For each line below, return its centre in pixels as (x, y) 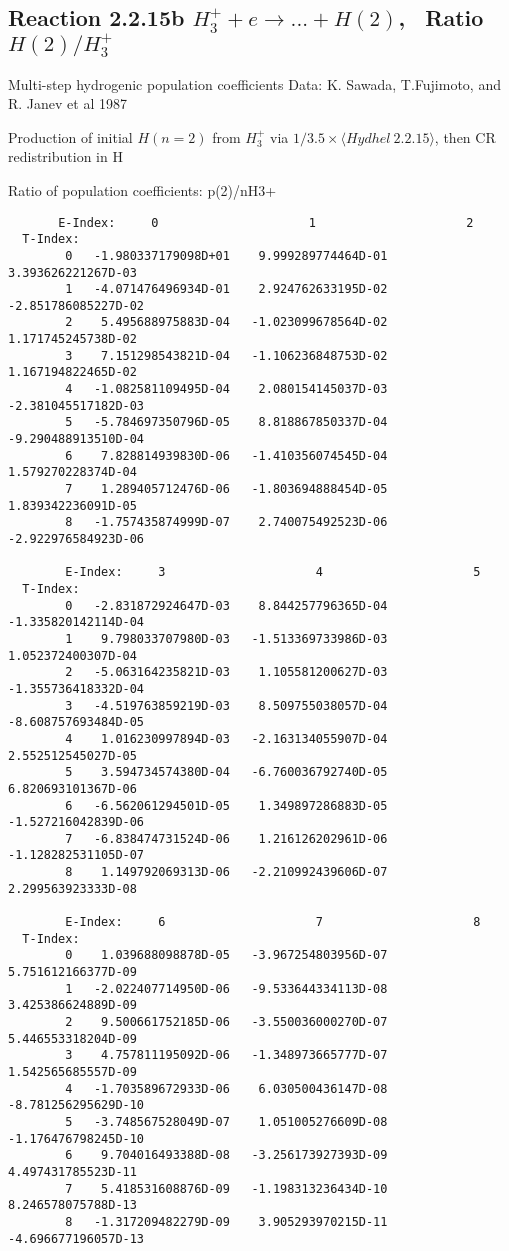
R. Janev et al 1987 (67, 103)
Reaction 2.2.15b (96, 17)
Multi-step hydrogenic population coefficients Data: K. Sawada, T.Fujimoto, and (254, 83)
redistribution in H (65, 156)
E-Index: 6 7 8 (273, 922)
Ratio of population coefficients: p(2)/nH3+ (142, 189)
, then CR (465, 136)
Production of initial (70, 136)
